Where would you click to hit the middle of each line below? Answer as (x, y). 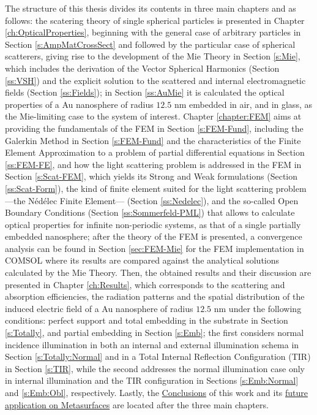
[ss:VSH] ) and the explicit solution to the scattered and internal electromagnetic (155, 80)
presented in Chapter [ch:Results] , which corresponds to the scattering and (145, 284)
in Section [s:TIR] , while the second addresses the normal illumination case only (155, 368)
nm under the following (258, 308)
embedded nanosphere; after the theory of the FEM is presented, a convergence (154, 236)
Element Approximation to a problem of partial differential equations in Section (155, 152)
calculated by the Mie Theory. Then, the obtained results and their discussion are (158, 272)
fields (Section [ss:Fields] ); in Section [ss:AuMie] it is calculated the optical (145, 92)
